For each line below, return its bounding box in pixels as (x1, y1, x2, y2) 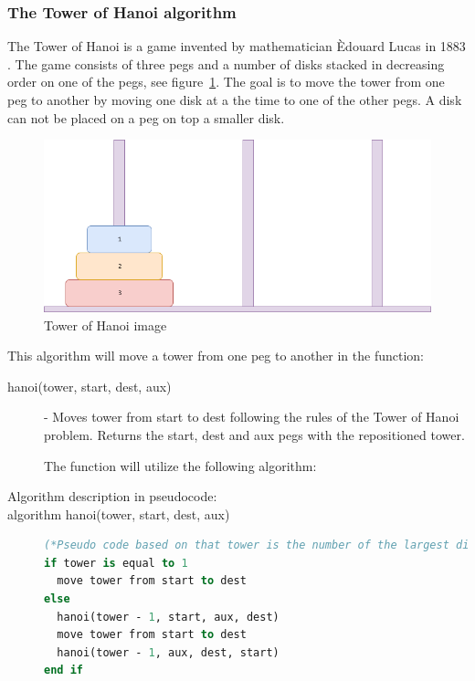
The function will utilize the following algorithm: (44, 456, 317, 475)
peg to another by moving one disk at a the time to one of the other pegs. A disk (7, 90, 462, 109)
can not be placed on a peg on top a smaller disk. (7, 108, 285, 127)
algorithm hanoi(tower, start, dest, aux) (7, 504, 230, 523)
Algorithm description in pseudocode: (7, 487, 217, 506)
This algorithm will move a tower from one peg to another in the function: (7, 346, 425, 365)
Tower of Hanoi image (44, 315, 167, 334)
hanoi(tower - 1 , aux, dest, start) (57, 645, 280, 659)
